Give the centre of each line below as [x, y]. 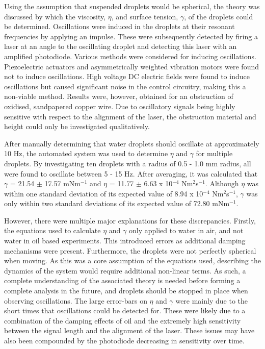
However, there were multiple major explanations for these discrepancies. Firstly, [130, 220]
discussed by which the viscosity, [55, 16]
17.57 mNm [62, 183]
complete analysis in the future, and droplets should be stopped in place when [126, 291]
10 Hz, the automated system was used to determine [86, 153]
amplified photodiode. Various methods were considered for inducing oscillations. [130, 56]
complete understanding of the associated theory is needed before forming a [122, 280]
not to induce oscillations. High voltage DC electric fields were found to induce [127, 76]
